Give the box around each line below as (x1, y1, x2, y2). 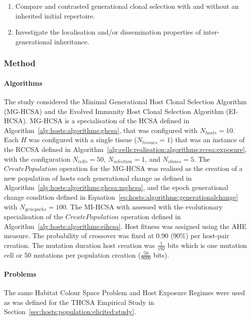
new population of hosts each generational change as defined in (4, 172, 192, 183)
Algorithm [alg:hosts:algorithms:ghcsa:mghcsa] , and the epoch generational (4, 182, 229, 192)
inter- (203, 27, 220, 37)
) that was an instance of (170, 134, 245, 145)
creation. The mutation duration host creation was (4, 240, 155, 250)
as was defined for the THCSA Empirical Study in (4, 297, 154, 307)
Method (4, 57, 36, 69)
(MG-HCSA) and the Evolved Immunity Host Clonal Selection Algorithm (4, 106, 224, 116)
